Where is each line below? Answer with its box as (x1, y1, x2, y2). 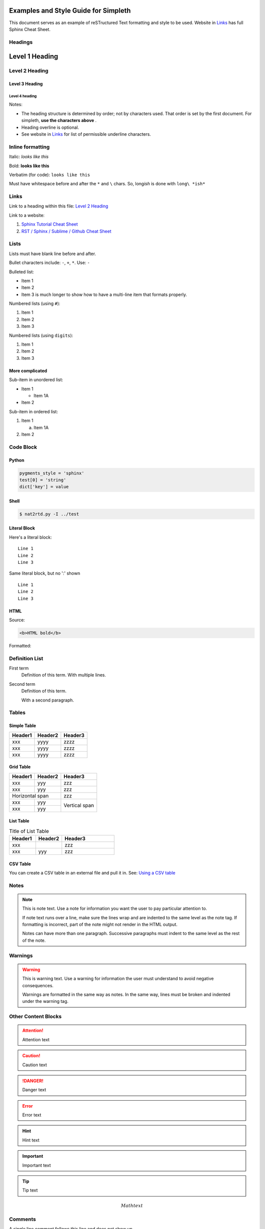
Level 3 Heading (9, 81, 43, 87)
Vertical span (63, 802, 94, 809)
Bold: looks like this (9, 163, 50, 169)
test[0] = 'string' (19, 477, 66, 483)
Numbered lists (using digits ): (9, 332, 74, 338)
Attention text (22, 1036, 50, 1042)
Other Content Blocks (9, 1013, 62, 1020)
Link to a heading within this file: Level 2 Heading (9, 203, 108, 209)
